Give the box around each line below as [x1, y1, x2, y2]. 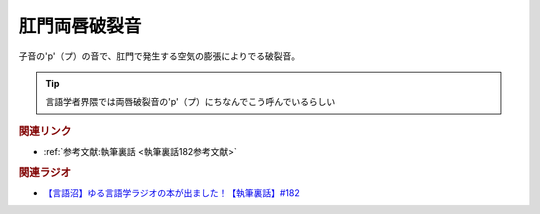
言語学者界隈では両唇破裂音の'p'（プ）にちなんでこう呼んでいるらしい [45, 96, 336, 108]
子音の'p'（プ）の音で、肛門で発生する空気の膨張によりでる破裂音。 [18, 50, 300, 62]
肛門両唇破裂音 [18, 15, 142, 37]
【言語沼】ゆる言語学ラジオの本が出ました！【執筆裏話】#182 [43, 187, 300, 199]
